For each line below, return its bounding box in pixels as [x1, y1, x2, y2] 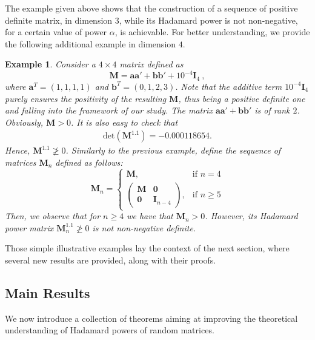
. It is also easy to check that [70, 115, 178, 128]
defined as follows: [55, 155, 123, 168]
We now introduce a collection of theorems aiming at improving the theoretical [5, 311, 298, 324]
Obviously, [5, 115, 43, 128]
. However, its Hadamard [205, 209, 298, 222]
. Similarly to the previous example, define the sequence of [65, 144, 281, 157]
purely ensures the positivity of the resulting [5, 92, 167, 104]
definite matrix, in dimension [5, 13, 113, 26]
